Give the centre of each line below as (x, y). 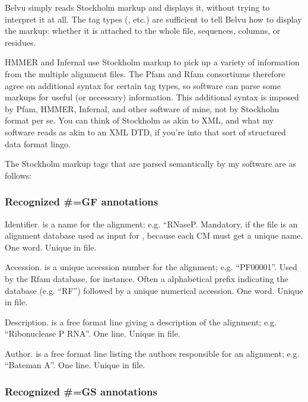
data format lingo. (38, 143)
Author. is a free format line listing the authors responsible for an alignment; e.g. (152, 353)
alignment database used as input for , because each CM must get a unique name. (154, 235)
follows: (18, 175)
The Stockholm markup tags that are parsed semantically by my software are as (150, 164)
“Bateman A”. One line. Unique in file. (75, 365)
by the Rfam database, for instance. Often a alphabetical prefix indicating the (147, 278)
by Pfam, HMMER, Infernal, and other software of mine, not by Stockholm (142, 108)
